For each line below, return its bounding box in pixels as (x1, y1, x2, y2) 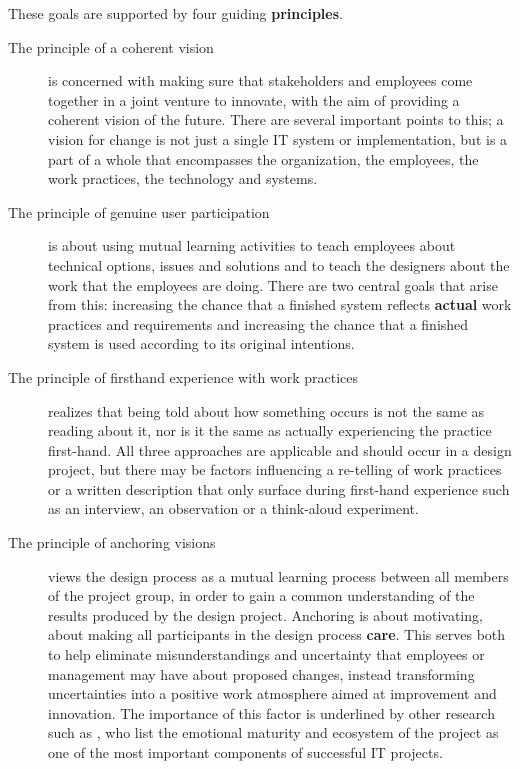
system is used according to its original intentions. (48, 333, 355, 354)
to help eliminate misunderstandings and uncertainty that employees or (48, 644, 485, 665)
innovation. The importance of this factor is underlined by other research (48, 702, 495, 723)
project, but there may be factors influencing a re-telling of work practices (48, 459, 502, 480)
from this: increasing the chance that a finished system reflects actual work (48, 294, 512, 315)
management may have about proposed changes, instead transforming (48, 663, 475, 684)
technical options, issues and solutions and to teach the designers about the (48, 254, 510, 275)
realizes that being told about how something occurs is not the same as (48, 400, 485, 421)
